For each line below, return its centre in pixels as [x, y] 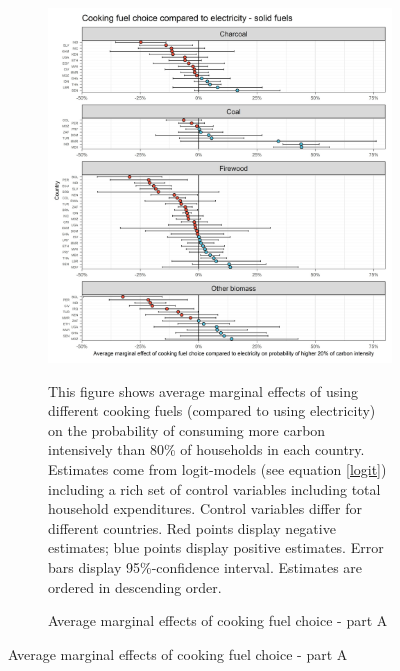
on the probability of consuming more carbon [187, 429]
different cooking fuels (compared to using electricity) [212, 410]
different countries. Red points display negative [192, 527]
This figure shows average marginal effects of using [203, 390]
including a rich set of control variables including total [214, 488]
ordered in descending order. [135, 586]
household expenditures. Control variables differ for [205, 508]
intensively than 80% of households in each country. [206, 449]
